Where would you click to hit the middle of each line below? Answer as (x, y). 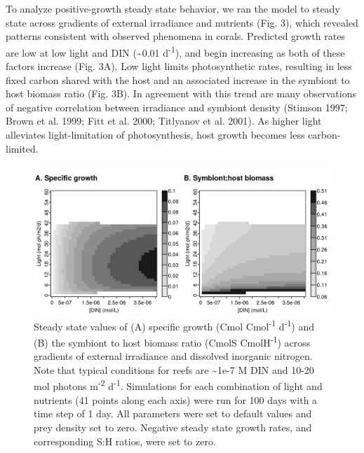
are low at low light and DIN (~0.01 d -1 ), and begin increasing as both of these (175, 51)
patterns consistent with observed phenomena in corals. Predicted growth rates (175, 36)
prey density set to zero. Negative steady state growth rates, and (173, 427)
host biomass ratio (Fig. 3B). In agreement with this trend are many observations (181, 93)
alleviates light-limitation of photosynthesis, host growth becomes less (155, 134)
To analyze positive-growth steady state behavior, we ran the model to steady (173, 8)
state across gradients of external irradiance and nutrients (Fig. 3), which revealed (182, 22)
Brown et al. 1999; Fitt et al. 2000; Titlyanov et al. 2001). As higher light (164, 121)
